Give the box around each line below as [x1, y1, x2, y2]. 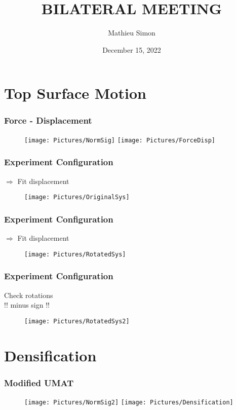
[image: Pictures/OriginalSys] [24, 194, 130, 201]
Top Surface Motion [4, 83, 146, 103]
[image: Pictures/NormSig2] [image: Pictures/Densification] [24, 398, 233, 406]
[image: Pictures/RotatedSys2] [24, 317, 130, 325]
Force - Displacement [4, 114, 92, 127]
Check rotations [4, 289, 53, 300]
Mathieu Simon [108, 27, 155, 38]
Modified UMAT [4, 376, 74, 389]
